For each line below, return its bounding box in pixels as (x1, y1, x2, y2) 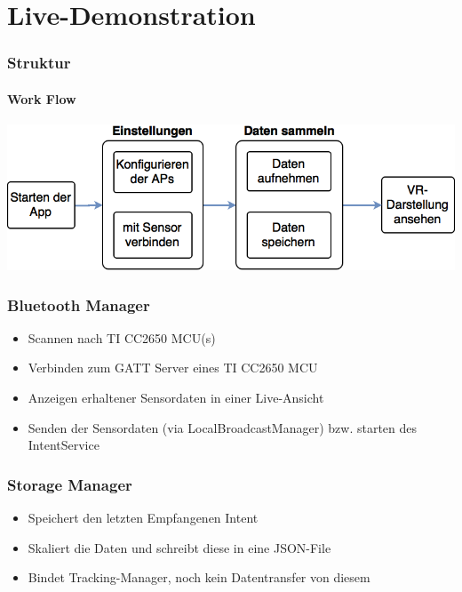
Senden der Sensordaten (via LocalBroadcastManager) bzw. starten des (28, 418, 418, 436)
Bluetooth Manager (7, 293, 150, 316)
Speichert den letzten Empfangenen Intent (28, 508, 259, 527)
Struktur (7, 52, 71, 74)
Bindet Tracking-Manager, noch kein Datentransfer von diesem (28, 568, 370, 587)
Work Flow (7, 89, 76, 108)
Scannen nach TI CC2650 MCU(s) (28, 328, 216, 347)
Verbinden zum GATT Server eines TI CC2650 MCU (28, 358, 318, 377)
